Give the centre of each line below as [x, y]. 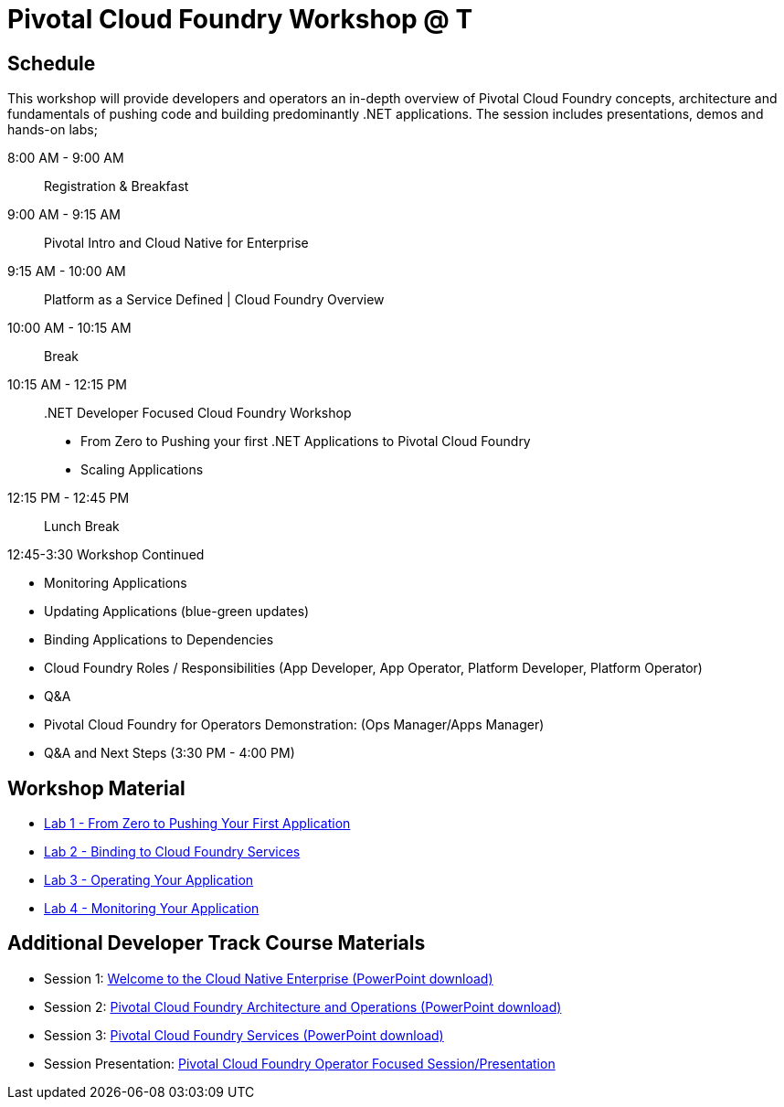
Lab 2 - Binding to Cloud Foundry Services [172, 852]
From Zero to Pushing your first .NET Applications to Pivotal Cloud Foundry [306, 442]
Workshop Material [96, 788]
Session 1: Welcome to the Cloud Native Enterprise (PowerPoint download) [269, 978]
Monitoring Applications [116, 583]
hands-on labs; [53, 130]
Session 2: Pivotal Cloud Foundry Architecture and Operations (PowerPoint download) [303, 1006]
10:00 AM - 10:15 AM [69, 328]
